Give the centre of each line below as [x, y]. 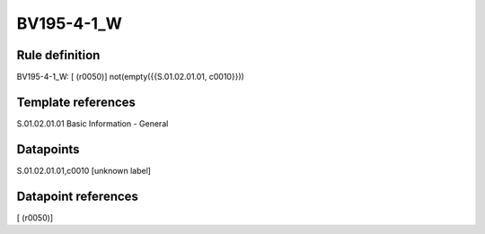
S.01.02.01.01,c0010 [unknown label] [84, 170]
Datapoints [48, 149]
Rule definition [58, 55]
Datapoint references [78, 196]
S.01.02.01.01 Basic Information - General [93, 123]
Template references [76, 102]
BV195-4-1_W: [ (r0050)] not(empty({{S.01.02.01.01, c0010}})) [130, 77]
